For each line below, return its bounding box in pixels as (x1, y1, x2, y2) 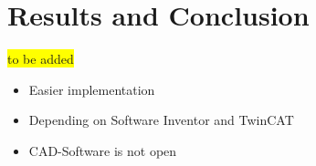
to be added (7, 49, 74, 68)
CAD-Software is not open (28, 140, 177, 160)
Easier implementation (28, 79, 155, 99)
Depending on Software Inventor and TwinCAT (28, 110, 294, 130)
